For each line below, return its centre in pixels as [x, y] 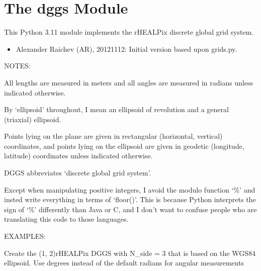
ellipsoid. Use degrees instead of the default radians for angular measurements [124, 263]
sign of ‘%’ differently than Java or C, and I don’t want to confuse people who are [130, 209]
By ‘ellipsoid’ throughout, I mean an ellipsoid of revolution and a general [116, 109]
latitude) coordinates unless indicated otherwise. [78, 156]
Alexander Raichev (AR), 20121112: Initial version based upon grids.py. [126, 49]
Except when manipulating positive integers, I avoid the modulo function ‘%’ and [130, 189]
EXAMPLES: [25, 236]
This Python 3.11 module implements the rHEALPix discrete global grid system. [129, 32]
